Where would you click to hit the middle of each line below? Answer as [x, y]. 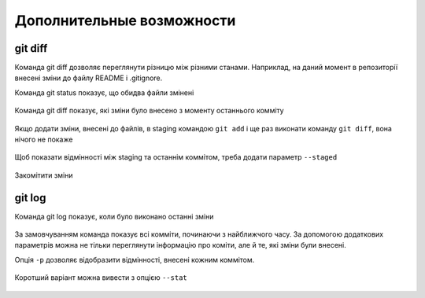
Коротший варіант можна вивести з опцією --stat [101, 278]
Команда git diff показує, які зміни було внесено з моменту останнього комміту [149, 111]
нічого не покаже [44, 140]
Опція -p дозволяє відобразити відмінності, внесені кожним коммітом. [135, 259]
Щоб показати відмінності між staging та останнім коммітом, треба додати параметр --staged [176, 157]
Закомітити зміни [44, 175]
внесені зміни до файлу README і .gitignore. [89, 78]
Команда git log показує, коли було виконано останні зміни [114, 216]
